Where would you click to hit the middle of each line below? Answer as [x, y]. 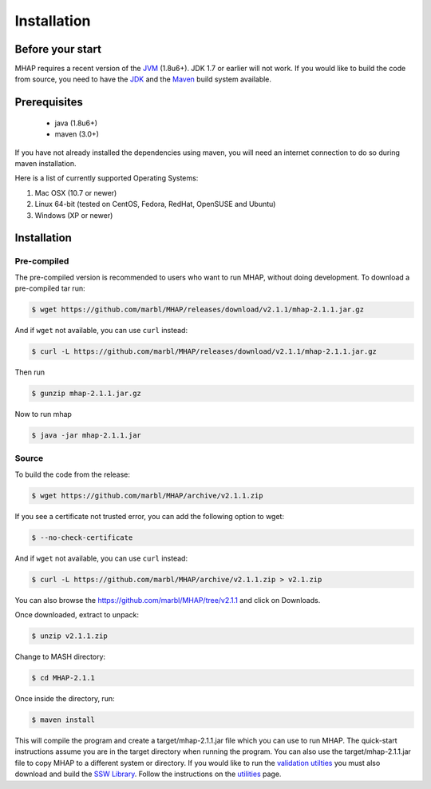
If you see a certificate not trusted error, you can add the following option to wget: [150, 516]
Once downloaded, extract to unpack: [77, 615]
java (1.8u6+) [76, 123]
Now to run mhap [43, 414]
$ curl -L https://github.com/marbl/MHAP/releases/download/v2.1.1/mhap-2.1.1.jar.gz [204, 352]
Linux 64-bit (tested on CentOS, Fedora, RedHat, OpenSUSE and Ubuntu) [155, 204]
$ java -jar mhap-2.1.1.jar [86, 436]
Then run [30, 372]
